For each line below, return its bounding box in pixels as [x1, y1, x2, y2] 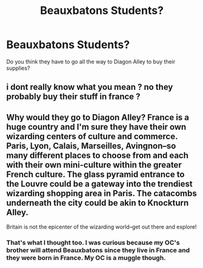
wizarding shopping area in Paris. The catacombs [6, 188, 197, 198]
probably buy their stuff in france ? [6, 92, 141, 102]
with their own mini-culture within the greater [6, 159, 182, 170]
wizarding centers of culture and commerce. [6, 131, 178, 142]
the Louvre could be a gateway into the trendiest [6, 179, 193, 189]
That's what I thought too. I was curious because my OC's [6, 238, 180, 247]
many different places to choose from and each [6, 150, 189, 160]
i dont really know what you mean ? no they [6, 82, 173, 92]
